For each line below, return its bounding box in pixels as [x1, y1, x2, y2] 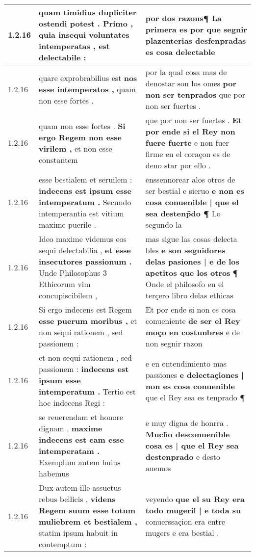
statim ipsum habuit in [39, 527, 118, 538]
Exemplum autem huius [39, 456, 121, 468]
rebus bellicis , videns [39, 493, 116, 504]
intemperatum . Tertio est [39, 386, 136, 397]
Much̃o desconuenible [145, 428, 230, 440]
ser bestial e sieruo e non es [145, 185, 244, 196]
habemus [39, 468, 69, 479]
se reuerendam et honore [39, 411, 123, 423]
